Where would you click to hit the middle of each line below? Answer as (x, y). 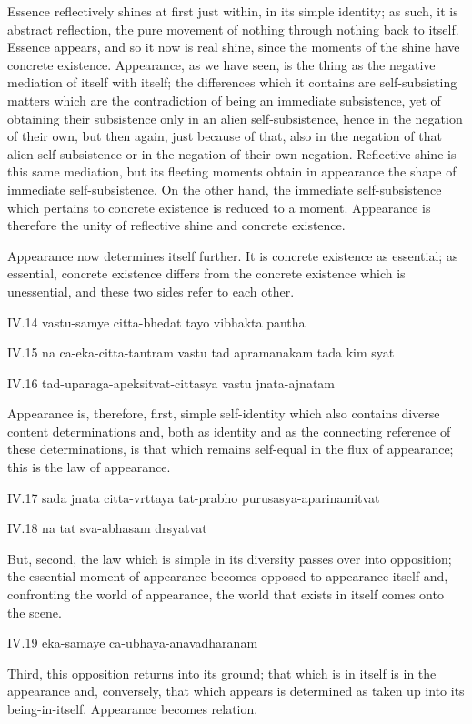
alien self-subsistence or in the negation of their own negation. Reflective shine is (232, 153)
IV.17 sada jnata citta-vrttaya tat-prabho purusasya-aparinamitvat (194, 497)
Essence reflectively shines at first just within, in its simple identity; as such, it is (233, 11)
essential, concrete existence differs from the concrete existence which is (206, 273)
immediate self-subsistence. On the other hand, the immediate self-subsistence (225, 189)
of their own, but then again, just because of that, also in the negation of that (225, 136)
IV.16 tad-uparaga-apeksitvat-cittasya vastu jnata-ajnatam (171, 382)
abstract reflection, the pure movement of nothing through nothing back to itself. (233, 29)
